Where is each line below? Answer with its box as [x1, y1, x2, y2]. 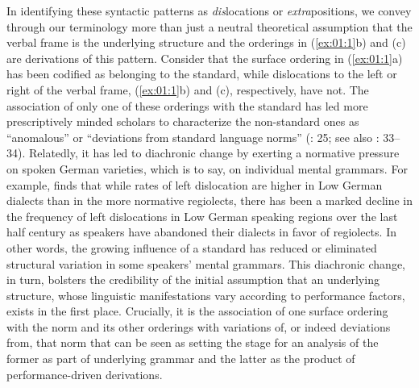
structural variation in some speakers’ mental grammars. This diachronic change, [6, 255, 405, 272]
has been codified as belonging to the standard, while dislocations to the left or [6, 65, 397, 82]
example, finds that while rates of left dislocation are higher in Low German [6, 176, 383, 193]
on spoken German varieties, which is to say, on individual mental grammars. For [6, 160, 408, 177]
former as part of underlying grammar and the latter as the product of [6, 350, 355, 367]
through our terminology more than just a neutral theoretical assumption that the [6, 18, 413, 35]
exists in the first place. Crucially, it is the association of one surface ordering [6, 302, 388, 319]
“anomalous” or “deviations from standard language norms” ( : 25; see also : [6, 128, 380, 145]
